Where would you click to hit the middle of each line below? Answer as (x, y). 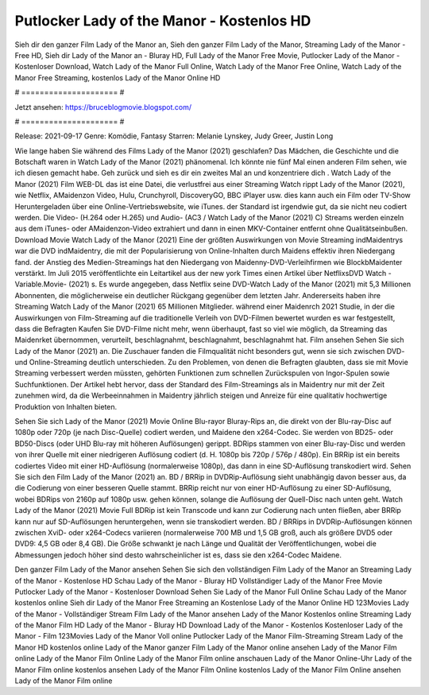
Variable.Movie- (41, 284)
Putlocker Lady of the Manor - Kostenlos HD (163, 21)
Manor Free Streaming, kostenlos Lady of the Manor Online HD (118, 78)
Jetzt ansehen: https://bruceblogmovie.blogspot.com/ (103, 107)
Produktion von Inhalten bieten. (66, 406)
